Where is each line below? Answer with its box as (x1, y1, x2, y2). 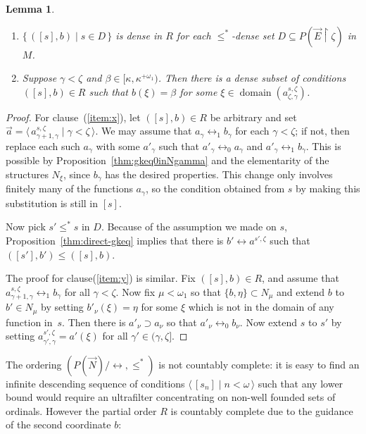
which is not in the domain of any (188, 299, 334, 314)
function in (6, 314, 53, 329)
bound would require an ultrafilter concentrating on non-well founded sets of (6, 390, 336, 404)
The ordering (6, 356, 62, 371)
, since (63, 166, 91, 181)
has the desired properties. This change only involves (105, 166, 333, 181)
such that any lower (258, 376, 343, 390)
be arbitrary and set (210, 109, 297, 124)
